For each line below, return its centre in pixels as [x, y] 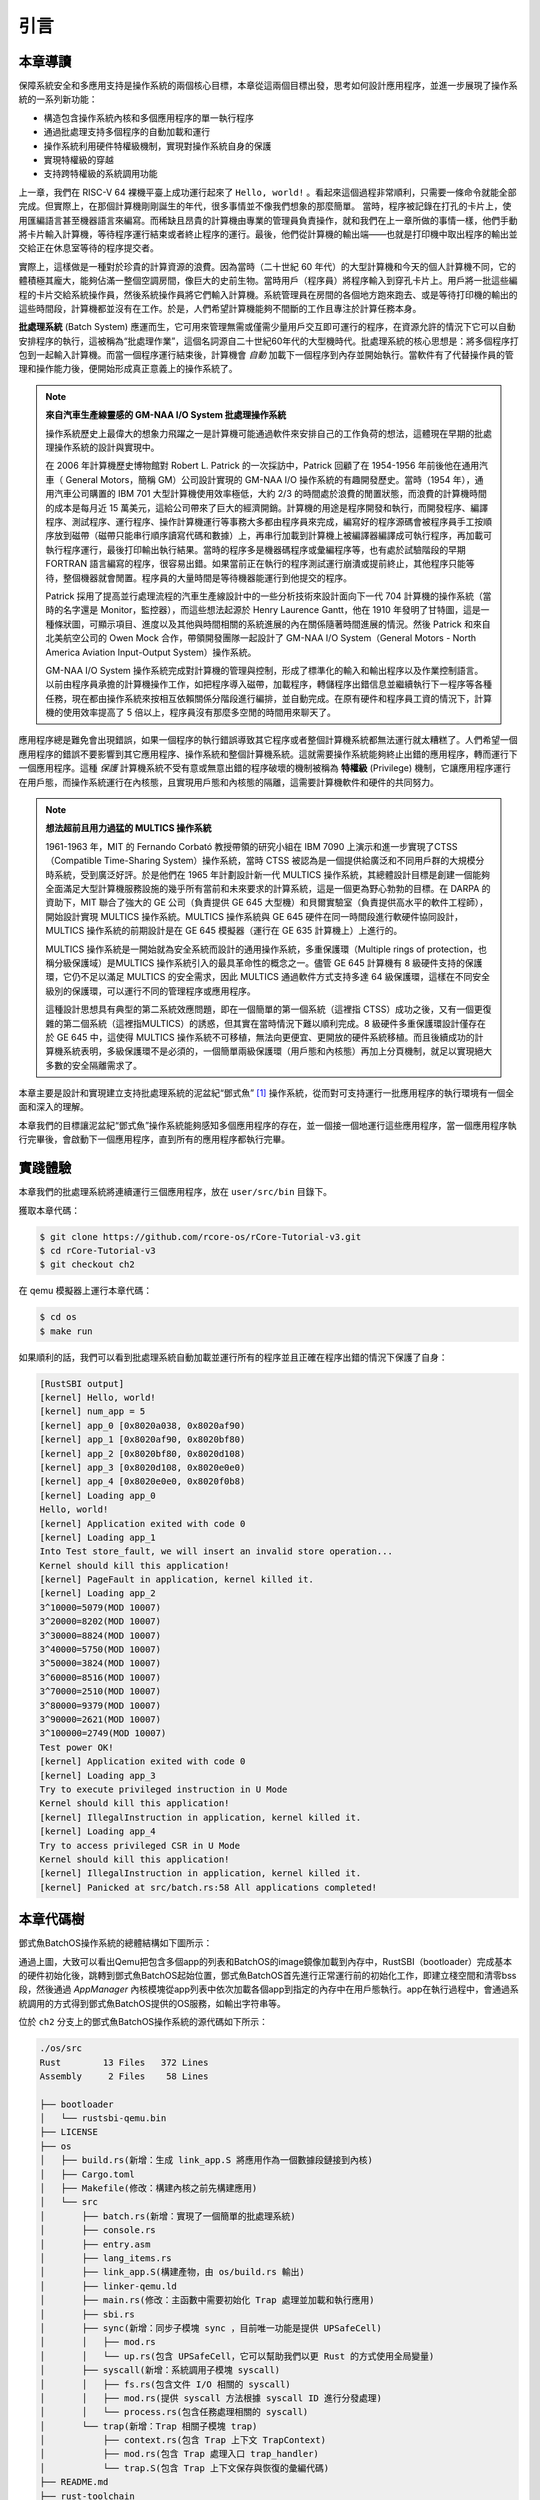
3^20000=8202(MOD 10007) [100, 1621]
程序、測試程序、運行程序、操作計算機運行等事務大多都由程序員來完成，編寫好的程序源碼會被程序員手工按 [264, 521]
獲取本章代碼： [49, 1210]
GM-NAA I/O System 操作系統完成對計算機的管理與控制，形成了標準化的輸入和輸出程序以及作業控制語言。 [264, 670]
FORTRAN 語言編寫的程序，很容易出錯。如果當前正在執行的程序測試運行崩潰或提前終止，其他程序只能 [256, 564]
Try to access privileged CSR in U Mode [139, 1845]
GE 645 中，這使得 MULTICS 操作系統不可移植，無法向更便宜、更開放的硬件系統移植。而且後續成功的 [265, 1037]
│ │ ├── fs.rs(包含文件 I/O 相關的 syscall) [165, 2384]
